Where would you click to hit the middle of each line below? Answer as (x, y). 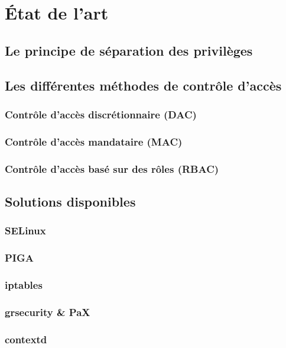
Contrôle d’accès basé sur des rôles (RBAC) (112, 168)
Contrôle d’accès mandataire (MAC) (94, 141)
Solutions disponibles (70, 201)
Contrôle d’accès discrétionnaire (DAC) (101, 114)
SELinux (25, 231)
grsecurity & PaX (48, 312)
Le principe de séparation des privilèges (129, 50)
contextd (26, 339)
